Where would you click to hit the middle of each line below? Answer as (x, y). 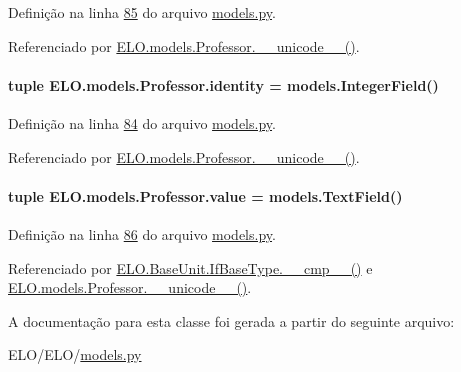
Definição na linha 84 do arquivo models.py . (142, 122)
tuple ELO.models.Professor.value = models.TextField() (205, 195)
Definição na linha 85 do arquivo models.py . (142, 12)
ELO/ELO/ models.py (75, 354)
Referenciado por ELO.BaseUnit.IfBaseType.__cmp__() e (190, 267)
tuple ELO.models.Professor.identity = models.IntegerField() (223, 84)
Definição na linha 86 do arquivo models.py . (142, 233)
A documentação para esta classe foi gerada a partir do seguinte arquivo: (231, 320)
